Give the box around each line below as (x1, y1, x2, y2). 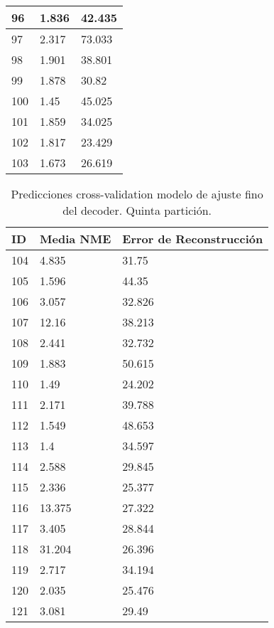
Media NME (40, 230, 111, 247)
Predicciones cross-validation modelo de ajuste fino (11, 186, 263, 202)
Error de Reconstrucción (122, 230, 263, 247)
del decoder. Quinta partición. (62, 202, 212, 218)
